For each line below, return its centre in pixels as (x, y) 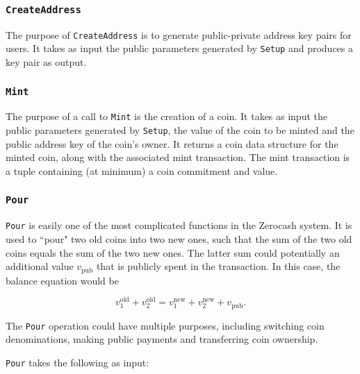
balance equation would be (62, 280)
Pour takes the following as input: (77, 363)
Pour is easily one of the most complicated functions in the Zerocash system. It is (179, 225)
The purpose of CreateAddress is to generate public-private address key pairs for (179, 34)
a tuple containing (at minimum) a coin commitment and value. (142, 170)
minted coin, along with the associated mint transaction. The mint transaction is (178, 157)
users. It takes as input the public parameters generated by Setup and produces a (179, 48)
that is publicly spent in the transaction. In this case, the (218, 266)
